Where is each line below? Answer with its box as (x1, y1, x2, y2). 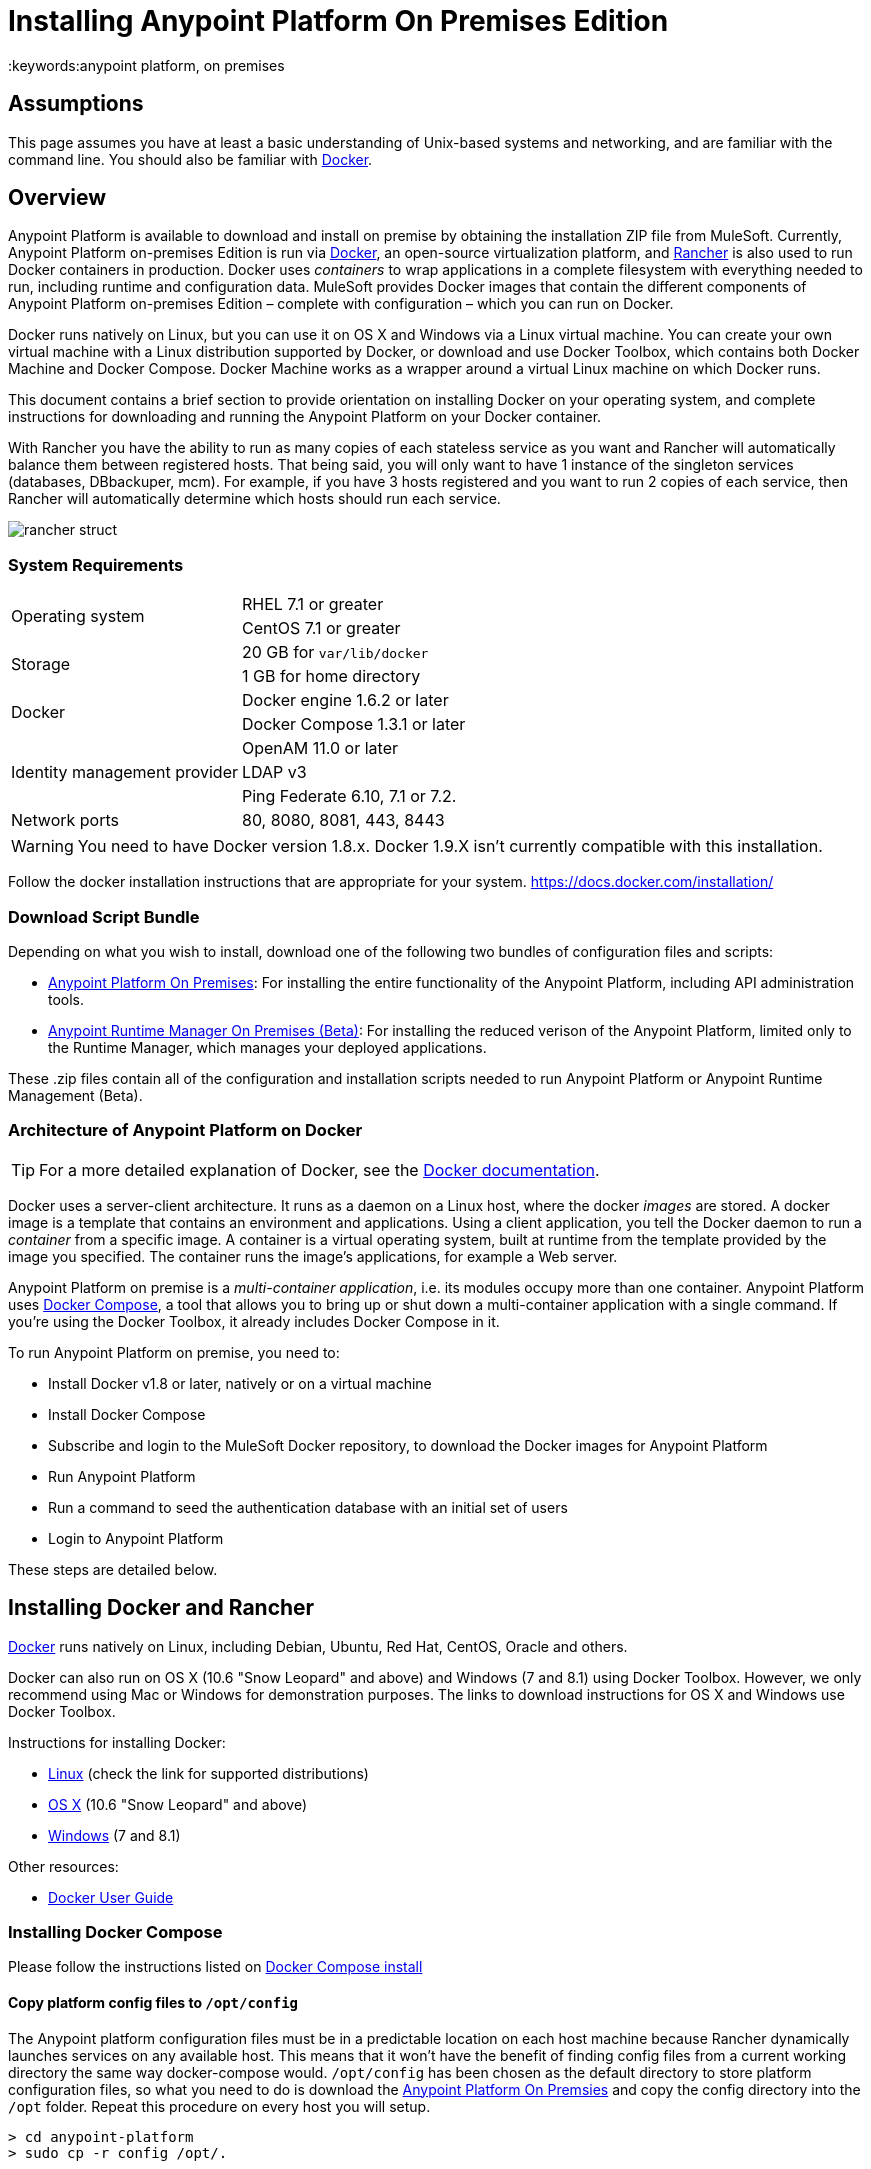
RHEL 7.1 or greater (241, 594, 384, 615)
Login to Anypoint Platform (48, 1529, 224, 1547)
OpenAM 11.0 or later (241, 738, 399, 759)
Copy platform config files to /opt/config (8, 1993, 298, 2011)
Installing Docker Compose (8, 1921, 223, 1942)
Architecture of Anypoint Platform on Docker (8, 1120, 363, 1141)
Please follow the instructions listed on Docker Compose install (8, 1958, 423, 1976)
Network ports (11, 810, 119, 831)
